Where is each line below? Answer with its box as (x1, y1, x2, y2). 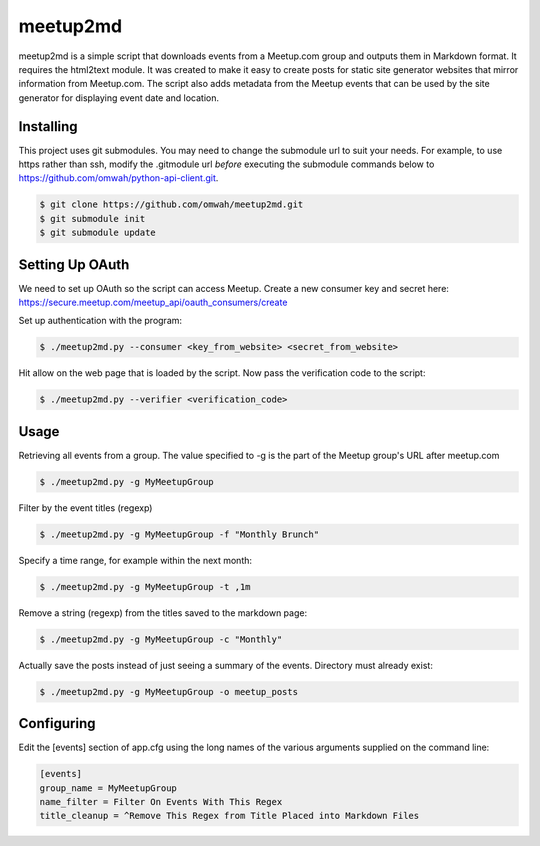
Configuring (18, 715, 96, 732)
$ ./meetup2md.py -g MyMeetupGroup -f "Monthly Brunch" (39, 528, 320, 540)
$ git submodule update (39, 227, 157, 239)
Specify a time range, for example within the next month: (18, 554, 253, 566)
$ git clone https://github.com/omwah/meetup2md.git (39, 199, 304, 210)
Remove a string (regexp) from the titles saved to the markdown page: (18, 606, 308, 619)
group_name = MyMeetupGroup (39, 782, 177, 794)
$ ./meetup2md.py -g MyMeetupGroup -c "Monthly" (39, 633, 283, 645)
